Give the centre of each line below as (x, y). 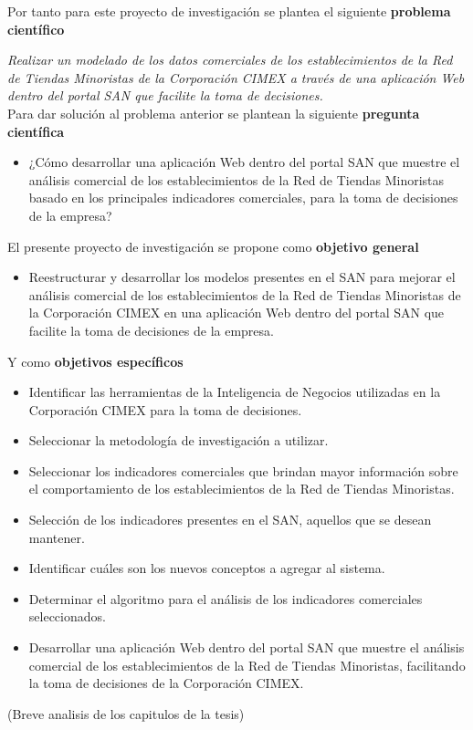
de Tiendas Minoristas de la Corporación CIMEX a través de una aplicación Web (236, 77)
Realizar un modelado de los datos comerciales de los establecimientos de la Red (230, 60)
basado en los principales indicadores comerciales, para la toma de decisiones (243, 198)
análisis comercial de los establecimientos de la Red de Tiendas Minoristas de (245, 294)
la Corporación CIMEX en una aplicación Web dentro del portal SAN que (236, 313)
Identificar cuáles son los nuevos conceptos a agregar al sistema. (207, 568)
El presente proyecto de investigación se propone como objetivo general (213, 246)
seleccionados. (67, 616)
